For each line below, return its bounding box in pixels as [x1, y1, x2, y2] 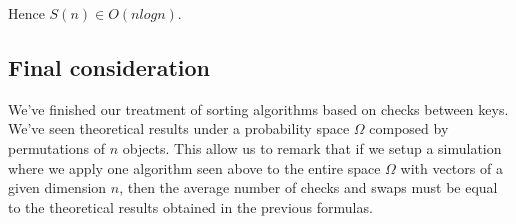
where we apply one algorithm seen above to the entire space [8, 157, 381, 178]
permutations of [8, 137, 105, 158]
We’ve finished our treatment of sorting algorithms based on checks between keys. [8, 98, 509, 119]
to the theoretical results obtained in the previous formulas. [8, 196, 373, 217]
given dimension [8, 177, 107, 198]
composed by [369, 118, 449, 139]
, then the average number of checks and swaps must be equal [119, 177, 498, 198]
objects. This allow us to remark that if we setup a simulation [122, 137, 502, 158]
